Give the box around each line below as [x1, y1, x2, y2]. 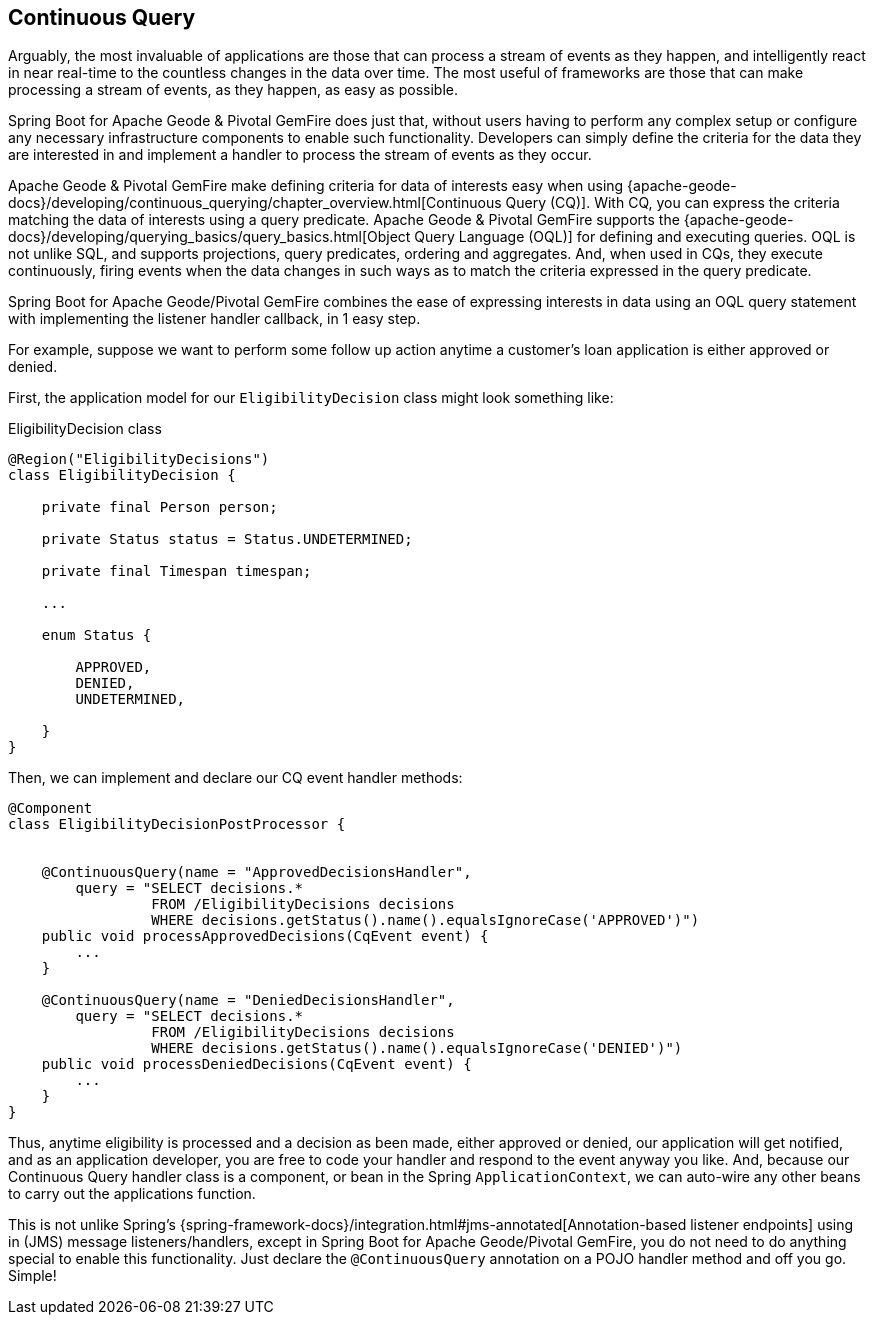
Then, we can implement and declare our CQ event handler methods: [8, 769, 463, 787]
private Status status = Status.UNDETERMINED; [41, 531, 413, 548]
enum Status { [41, 627, 152, 644]
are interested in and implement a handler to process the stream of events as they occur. [8, 146, 592, 164]
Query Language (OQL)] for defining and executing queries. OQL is [414, 228, 856, 246]
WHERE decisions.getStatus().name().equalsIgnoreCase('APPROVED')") [151, 912, 700, 929]
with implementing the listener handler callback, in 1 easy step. [8, 310, 421, 328]
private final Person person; [41, 499, 278, 516]
